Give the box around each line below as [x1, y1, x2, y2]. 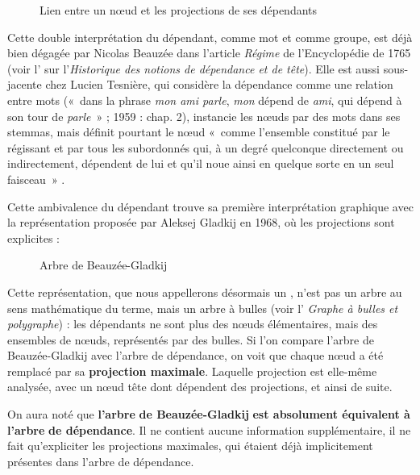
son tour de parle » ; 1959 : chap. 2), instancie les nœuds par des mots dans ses [7, 107, 401, 124]
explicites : [7, 229, 60, 246]
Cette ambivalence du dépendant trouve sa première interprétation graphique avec [7, 198, 414, 215]
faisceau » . [7, 170, 65, 187]
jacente [7, 76, 42, 93]
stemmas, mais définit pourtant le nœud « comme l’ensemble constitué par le [7, 123, 390, 140]
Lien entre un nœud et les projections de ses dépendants [40, 2, 318, 18]
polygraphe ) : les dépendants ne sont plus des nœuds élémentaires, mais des [7, 315, 378, 332]
